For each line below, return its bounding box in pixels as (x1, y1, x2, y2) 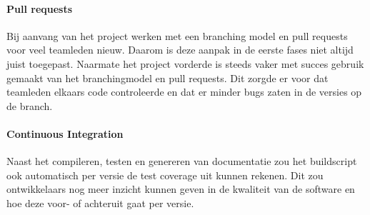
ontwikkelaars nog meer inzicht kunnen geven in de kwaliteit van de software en (6, 181, 355, 196)
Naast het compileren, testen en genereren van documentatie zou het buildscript (6, 154, 357, 169)
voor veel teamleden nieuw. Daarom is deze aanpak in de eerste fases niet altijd (6, 42, 354, 57)
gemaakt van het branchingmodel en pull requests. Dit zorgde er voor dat (6, 70, 329, 85)
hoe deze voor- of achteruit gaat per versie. (6, 195, 194, 210)
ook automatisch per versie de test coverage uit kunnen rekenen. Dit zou (6, 167, 324, 182)
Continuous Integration (6, 126, 124, 141)
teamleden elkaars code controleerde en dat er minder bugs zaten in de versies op (6, 84, 362, 99)
